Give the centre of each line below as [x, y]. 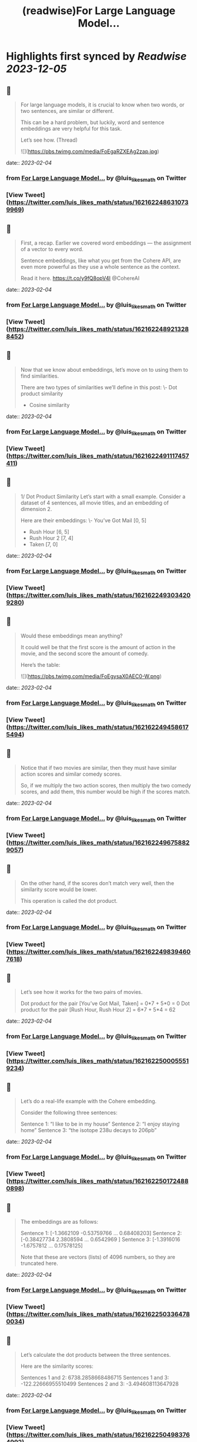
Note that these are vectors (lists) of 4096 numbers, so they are [98, 1257]
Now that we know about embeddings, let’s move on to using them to [104, 369]
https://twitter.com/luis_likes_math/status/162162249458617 [99, 727]
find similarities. [40, 376]
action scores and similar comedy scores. [71, 774]
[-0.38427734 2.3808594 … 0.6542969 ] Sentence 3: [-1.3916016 [100, 1240]
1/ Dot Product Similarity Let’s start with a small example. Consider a [103, 496]
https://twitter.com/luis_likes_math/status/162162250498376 [99, 1435]
